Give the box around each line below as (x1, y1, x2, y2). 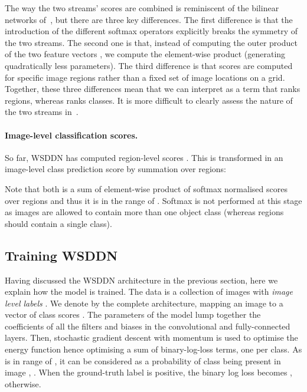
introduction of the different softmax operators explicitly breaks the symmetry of (5, 25, 298, 37)
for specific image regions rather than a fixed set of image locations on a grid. (5, 71, 285, 83)
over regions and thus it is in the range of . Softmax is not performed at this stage (5, 194, 302, 206)
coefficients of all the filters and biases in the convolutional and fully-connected (5, 319, 290, 332)
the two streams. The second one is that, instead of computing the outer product (5, 36, 298, 48)
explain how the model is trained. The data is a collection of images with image (5, 285, 293, 298)
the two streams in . (5, 106, 79, 118)
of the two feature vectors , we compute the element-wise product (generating (5, 48, 286, 60)
